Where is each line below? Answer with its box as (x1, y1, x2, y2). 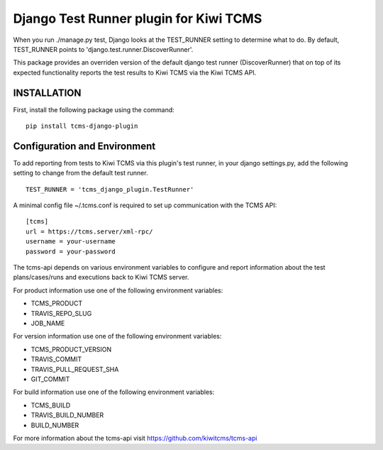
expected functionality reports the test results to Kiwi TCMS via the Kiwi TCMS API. (13, 68, 257, 77)
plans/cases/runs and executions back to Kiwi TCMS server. (13, 273, 189, 282)
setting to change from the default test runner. (13, 169, 148, 177)
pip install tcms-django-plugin (26, 122, 138, 131)
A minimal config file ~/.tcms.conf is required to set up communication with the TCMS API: (13, 201, 277, 209)
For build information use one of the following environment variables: (13, 388, 215, 397)
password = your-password (26, 247, 116, 256)
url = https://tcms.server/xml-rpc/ (26, 227, 153, 236)
